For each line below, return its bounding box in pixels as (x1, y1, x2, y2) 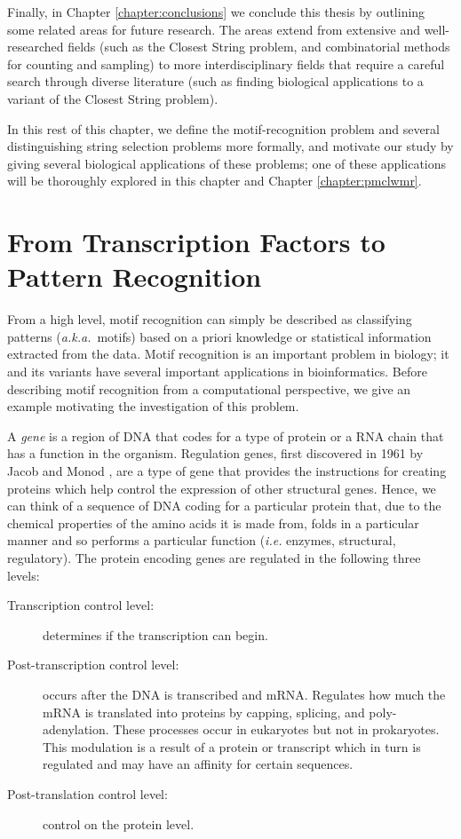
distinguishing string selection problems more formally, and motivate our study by (7, 137, 454, 155)
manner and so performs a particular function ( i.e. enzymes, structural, (7, 531, 396, 550)
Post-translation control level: (7, 784, 168, 803)
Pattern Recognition (7, 258, 262, 295)
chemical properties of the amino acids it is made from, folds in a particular (7, 513, 419, 532)
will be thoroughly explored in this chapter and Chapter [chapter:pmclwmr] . (7, 171, 422, 190)
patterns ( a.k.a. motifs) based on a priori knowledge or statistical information (7, 327, 432, 345)
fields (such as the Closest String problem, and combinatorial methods (68, 37, 450, 56)
